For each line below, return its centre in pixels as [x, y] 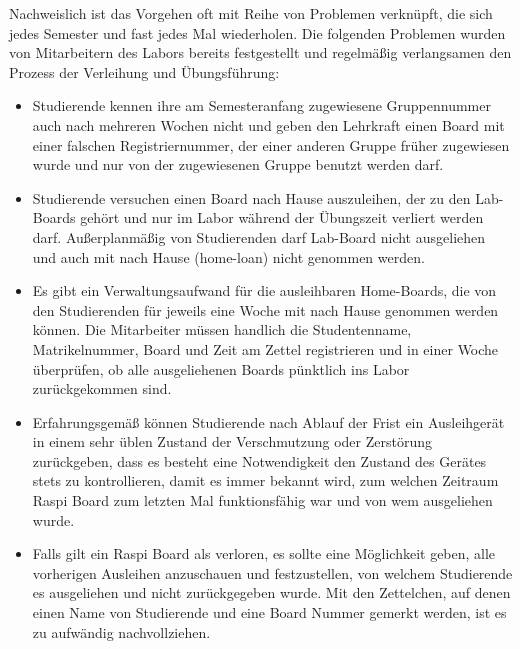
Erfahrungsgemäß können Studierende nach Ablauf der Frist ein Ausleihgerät [268, 421]
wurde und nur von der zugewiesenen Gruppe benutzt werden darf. [238, 164]
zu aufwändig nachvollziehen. [121, 631]
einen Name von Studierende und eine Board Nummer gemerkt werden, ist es [269, 612]
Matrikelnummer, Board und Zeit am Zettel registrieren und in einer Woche [265, 348]
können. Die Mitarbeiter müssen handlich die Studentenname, [222, 329]
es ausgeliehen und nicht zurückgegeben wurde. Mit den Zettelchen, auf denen [271, 592]
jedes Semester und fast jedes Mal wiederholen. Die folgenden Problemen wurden [257, 32]
